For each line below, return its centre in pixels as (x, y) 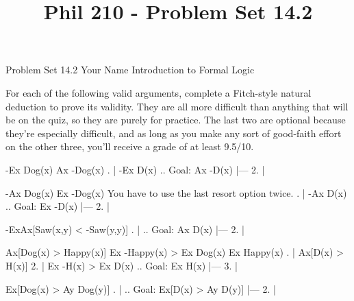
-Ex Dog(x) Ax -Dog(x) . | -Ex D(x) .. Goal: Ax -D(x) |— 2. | (135, 169)
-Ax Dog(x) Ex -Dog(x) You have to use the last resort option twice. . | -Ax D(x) (176, 192)
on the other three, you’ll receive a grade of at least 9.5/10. (130, 146)
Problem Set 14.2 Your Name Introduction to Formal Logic (130, 70)
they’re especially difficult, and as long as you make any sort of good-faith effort (174, 133)
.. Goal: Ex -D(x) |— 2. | (58, 206)
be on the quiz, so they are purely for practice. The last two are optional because (176, 120)
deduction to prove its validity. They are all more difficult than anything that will (177, 106)
